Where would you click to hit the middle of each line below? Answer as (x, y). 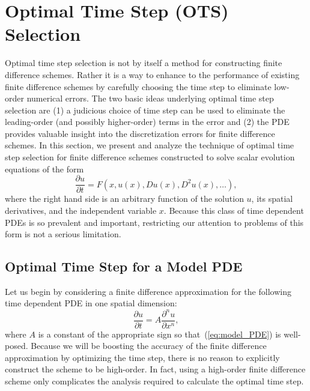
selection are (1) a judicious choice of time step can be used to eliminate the (145, 110)
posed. (17, 346)
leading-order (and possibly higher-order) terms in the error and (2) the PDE (147, 122)
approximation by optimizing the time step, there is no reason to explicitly (142, 357)
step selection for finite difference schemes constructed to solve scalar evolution (150, 157)
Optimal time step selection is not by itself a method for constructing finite (144, 63)
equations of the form (44, 168)
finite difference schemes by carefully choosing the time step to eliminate (138, 86)
